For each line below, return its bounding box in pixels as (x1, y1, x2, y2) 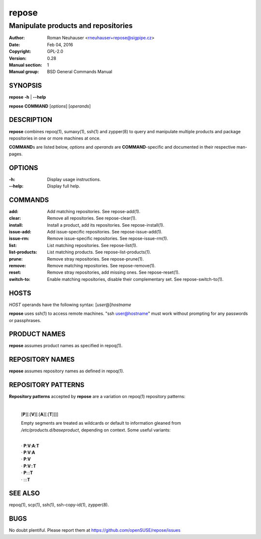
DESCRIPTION (9, 116, 53, 124)
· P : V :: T (21, 463, 36, 469)
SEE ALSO (9, 489, 40, 497)
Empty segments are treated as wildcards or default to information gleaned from (21, 420, 181, 426)
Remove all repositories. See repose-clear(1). (47, 216, 137, 221)
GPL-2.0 (47, 48, 64, 54)
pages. (9, 151, 23, 157)
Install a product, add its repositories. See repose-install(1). (47, 222, 164, 228)
